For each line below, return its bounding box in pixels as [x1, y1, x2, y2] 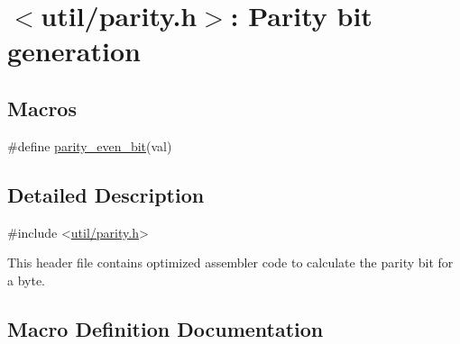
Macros [7, 94, 77, 122]
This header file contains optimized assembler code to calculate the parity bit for [7, 253, 454, 272]
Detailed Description [7, 180, 205, 208]
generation [7, 32, 141, 69]
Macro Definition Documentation [7, 314, 324, 342]
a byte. [7, 270, 45, 289]
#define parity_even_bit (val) [7, 136, 172, 155]
